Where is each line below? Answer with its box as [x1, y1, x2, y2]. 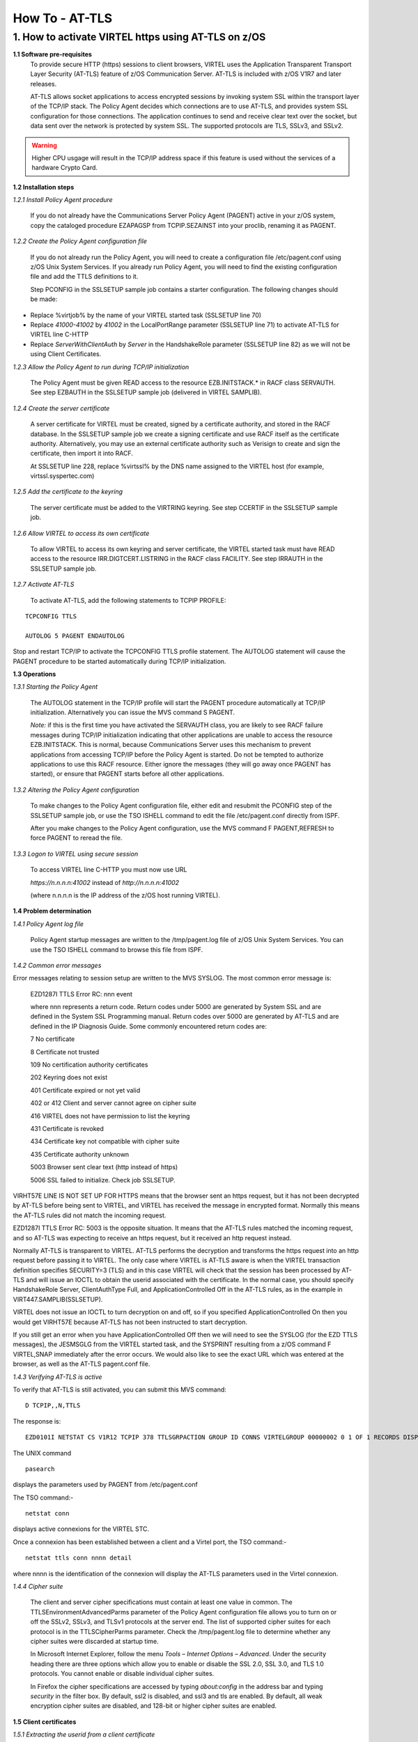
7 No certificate [30, 1035, 75, 1043]
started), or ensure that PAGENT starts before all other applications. [30, 770, 224, 778]
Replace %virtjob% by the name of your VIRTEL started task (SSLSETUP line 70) [30, 311, 261, 319]
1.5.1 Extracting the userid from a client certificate [13, 1730, 155, 1739]
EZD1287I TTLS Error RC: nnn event [30, 989, 132, 998]
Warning [31, 141, 57, 149]
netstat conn [25, 1509, 70, 1518]
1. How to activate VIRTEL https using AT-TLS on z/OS [13, 31, 266, 43]
